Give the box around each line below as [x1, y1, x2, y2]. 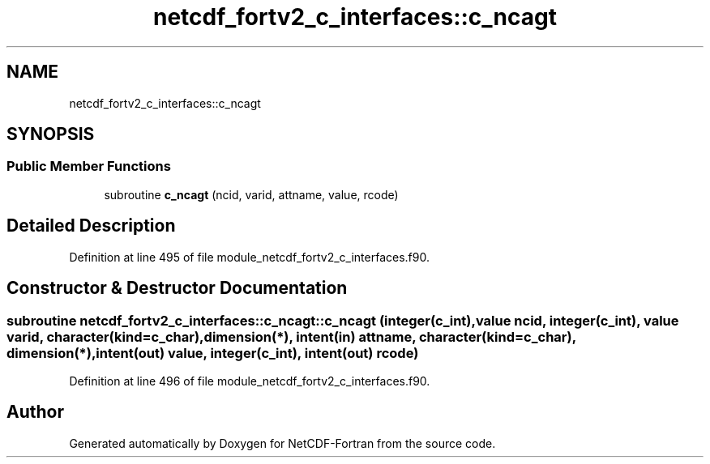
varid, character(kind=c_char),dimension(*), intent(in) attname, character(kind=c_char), [6, 328, 576, 345]
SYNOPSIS [6, 124, 95, 145]
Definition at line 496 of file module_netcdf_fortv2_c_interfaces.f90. [69, 373, 430, 388]
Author [6, 402, 64, 423]
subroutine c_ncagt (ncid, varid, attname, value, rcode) [104, 187, 399, 202]
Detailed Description [6, 215, 176, 236]
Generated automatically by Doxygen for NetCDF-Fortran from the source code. [69, 436, 496, 450]
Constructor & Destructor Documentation [6, 278, 348, 299]
